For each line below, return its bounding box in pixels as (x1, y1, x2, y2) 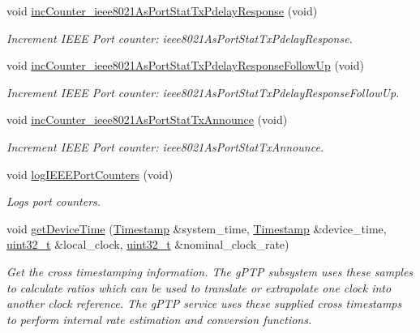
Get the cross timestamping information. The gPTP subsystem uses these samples (6, 263, 414, 280)
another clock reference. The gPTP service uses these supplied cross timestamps (6, 295, 402, 312)
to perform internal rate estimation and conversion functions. (6, 310, 312, 327)
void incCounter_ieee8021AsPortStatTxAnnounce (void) (6, 111, 288, 128)
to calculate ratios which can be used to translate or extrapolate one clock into (6, 279, 392, 296)
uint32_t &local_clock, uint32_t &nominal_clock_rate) (6, 236, 289, 253)
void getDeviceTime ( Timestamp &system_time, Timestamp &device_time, (6, 220, 387, 237)
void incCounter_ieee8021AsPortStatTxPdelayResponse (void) (6, 2, 318, 19)
